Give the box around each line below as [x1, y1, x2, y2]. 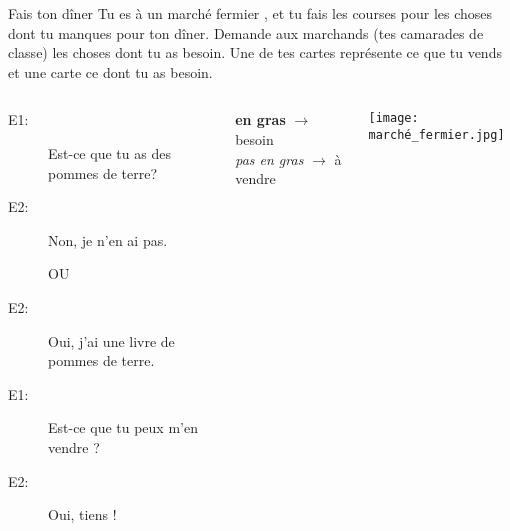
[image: [368, 111, 419, 126]
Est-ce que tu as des [48, 142, 171, 163]
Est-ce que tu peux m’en [48, 417, 198, 438]
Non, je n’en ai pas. [48, 229, 168, 250]
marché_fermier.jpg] [368, 128, 505, 143]
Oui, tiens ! [48, 504, 117, 525]
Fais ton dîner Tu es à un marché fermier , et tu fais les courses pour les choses [8, 3, 493, 23]
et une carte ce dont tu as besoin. [8, 61, 213, 82]
